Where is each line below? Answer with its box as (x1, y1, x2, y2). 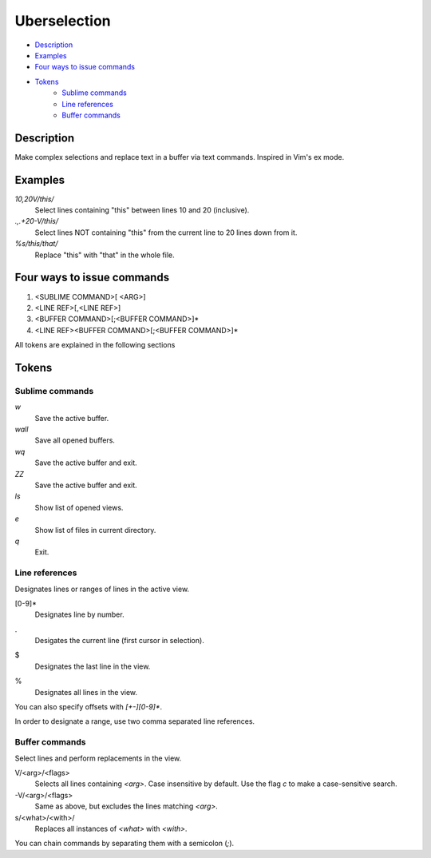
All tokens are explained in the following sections (14, 340, 176, 350)
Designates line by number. (34, 610, 125, 619)
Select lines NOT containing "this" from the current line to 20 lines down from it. (34, 228, 298, 237)
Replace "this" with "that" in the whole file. (34, 250, 175, 260)
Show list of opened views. (34, 502, 124, 512)
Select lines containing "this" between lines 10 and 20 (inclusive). (34, 205, 250, 215)
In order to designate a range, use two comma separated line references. (14, 717, 255, 726)
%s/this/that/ (14, 239, 58, 248)
